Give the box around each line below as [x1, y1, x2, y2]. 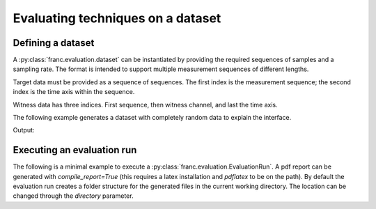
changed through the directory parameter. [13, 192, 134, 200]
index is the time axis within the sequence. [13, 88, 135, 96]
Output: [13, 126, 35, 134]
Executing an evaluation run [13, 144, 137, 156]
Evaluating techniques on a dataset [13, 10, 221, 26]
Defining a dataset [13, 37, 95, 49]
